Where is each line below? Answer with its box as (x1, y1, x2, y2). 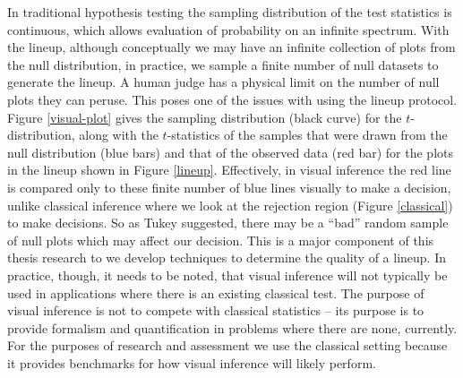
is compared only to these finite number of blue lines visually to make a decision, (7, 177, 451, 196)
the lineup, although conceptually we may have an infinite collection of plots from (7, 38, 456, 56)
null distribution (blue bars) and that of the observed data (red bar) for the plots (7, 142, 454, 161)
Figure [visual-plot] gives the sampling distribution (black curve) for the (7, 107, 402, 126)
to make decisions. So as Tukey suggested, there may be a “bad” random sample (7, 213, 449, 232)
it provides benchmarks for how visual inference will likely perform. (7, 353, 376, 372)
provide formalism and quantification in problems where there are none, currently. (7, 318, 458, 337)
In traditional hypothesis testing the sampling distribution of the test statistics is (7, 3, 452, 21)
